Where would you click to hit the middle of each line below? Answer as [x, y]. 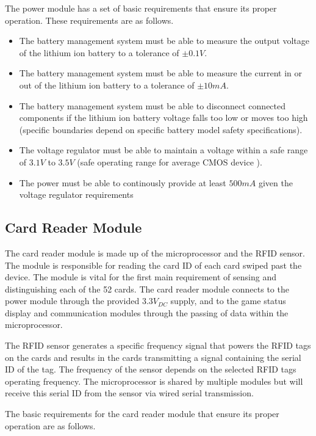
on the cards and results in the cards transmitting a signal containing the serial [153, 357]
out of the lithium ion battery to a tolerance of [107, 85]
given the [275, 182]
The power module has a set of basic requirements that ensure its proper [141, 8]
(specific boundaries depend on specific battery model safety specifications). [161, 129]
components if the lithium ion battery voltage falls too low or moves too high [163, 118]
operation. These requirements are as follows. [89, 20]
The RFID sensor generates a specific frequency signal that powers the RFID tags [158, 345]
